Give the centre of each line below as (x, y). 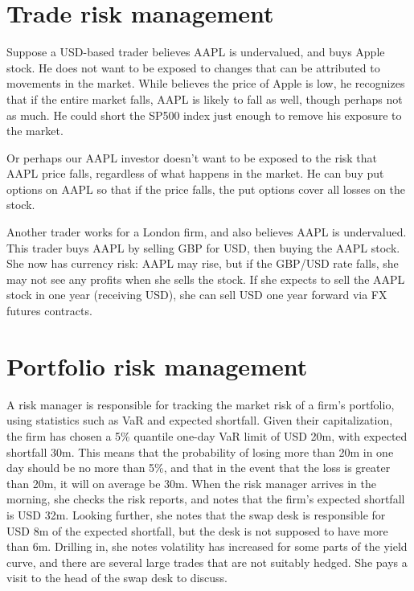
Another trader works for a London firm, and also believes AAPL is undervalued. (207, 232)
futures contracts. (49, 311)
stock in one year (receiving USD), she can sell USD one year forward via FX (197, 295)
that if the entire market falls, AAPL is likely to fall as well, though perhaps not (205, 98)
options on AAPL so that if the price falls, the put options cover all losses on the (206, 189)
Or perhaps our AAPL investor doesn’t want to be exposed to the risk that (192, 157)
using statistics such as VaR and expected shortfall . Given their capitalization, (200, 420)
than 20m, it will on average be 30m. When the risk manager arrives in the (191, 483)
